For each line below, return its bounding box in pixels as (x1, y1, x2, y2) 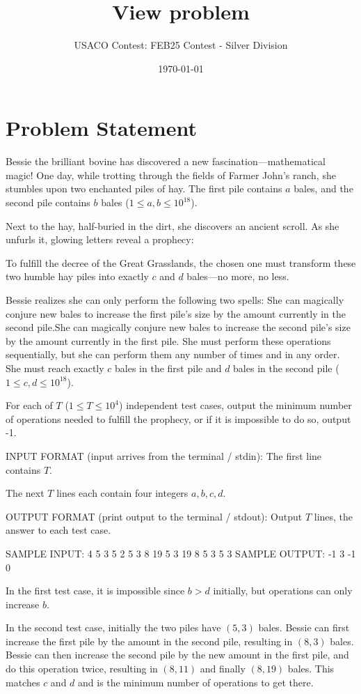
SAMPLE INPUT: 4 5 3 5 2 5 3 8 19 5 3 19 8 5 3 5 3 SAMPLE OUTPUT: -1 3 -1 (6, 546, 356, 560)
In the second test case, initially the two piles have (6, 620, 221, 635)
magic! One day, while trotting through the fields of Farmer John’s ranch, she (6, 167, 336, 182)
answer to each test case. (6, 523, 111, 537)
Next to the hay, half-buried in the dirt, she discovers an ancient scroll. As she (6, 218, 339, 233)
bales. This (287, 661, 335, 676)
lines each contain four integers (56, 486, 188, 500)
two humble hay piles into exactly (6, 269, 149, 284)
